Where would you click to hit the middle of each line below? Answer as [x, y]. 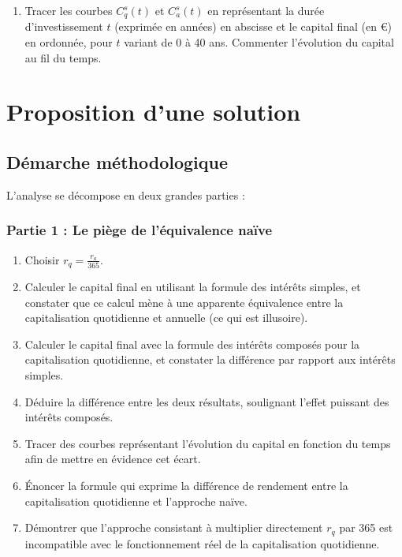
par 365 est [366, 527]
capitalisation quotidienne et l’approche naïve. [136, 501]
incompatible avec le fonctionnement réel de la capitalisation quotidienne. [202, 543]
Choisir [42, 259]
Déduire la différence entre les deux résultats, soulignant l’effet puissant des [207, 401]
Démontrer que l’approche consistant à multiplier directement [174, 527]
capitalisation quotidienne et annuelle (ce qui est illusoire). [166, 318]
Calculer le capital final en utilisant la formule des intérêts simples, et [193, 287]
